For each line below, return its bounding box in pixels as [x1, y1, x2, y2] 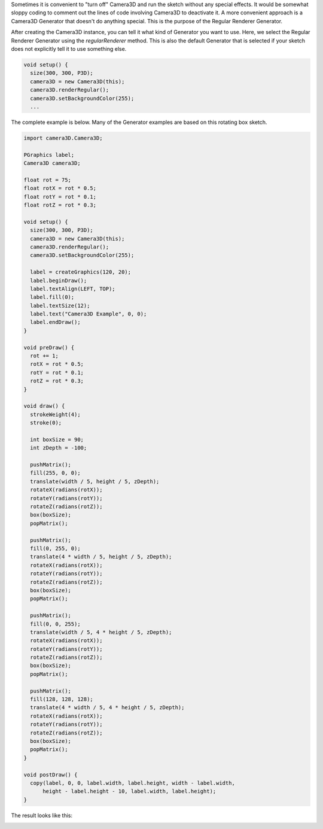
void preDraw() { [23, 344, 75, 351]
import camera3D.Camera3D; [23, 135, 103, 141]
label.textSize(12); [30, 302, 90, 309]
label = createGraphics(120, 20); [30, 269, 132, 275]
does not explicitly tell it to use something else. [11, 45, 127, 52]
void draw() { [23, 403, 65, 409]
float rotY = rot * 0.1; [23, 193, 97, 200]
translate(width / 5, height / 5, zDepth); [30, 478, 160, 485]
